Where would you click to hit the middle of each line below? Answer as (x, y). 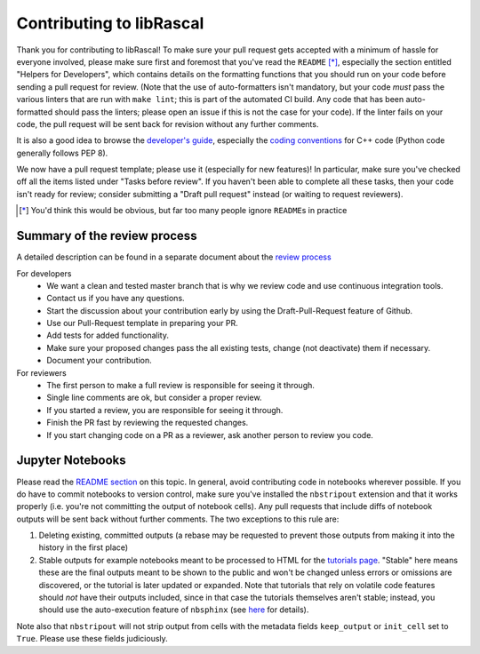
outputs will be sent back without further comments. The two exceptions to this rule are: (178, 519)
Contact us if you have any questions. (116, 299)
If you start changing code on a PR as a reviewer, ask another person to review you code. (210, 435)
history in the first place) (84, 547)
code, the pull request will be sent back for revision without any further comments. (168, 124)
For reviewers (41, 372)
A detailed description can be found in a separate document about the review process (174, 257)
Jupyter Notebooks (71, 461)
